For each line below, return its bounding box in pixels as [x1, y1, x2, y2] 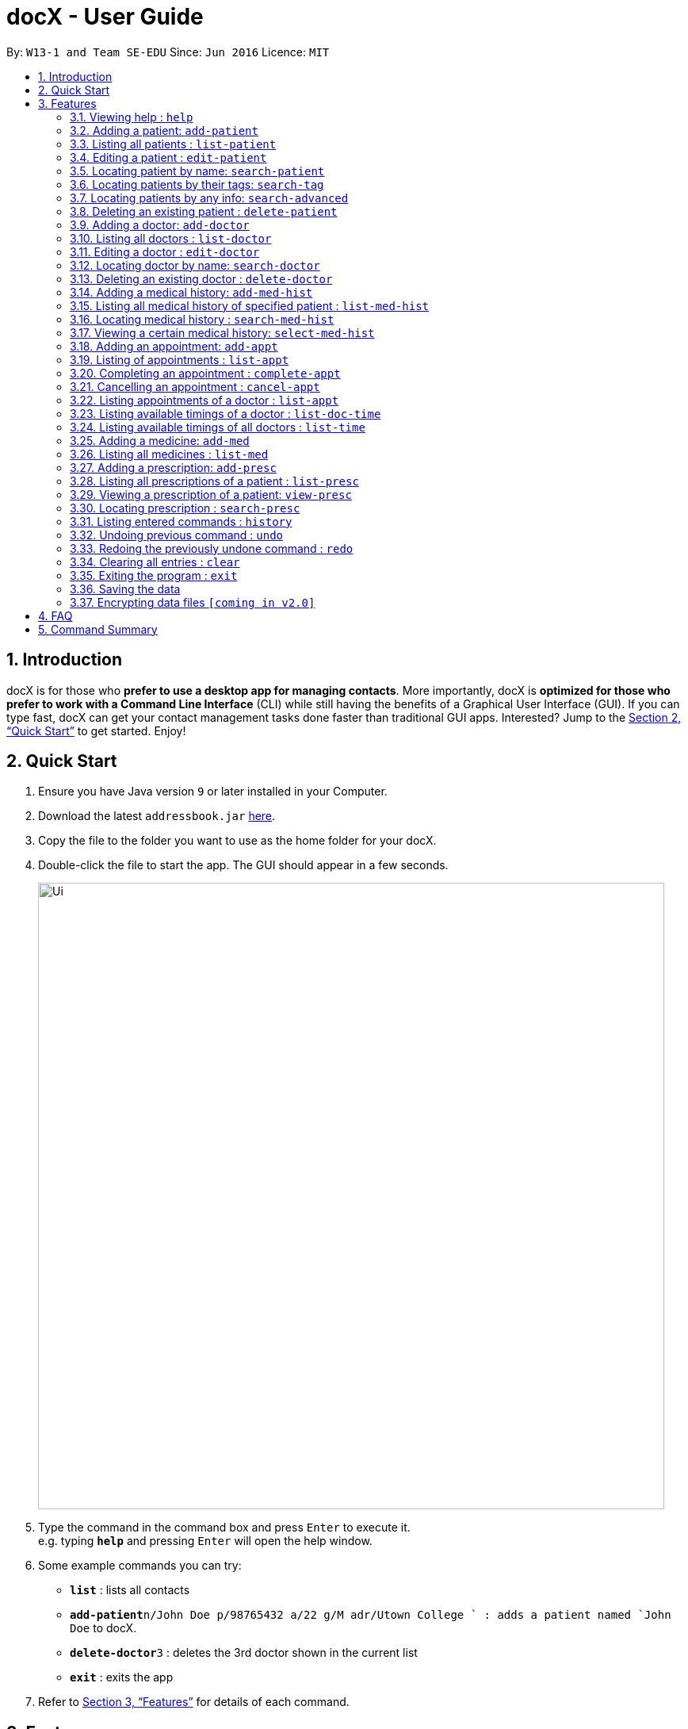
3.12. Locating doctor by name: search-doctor [70, 258, 320, 272]
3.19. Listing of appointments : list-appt [70, 352, 289, 366]
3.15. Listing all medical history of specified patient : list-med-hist [70, 298, 430, 312]
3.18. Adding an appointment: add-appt [70, 339, 278, 353]
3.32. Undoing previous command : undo [70, 527, 283, 542]
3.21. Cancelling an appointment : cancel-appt [70, 379, 320, 393]
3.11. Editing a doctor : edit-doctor [70, 244, 260, 259]
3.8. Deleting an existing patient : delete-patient [70, 204, 338, 218]
